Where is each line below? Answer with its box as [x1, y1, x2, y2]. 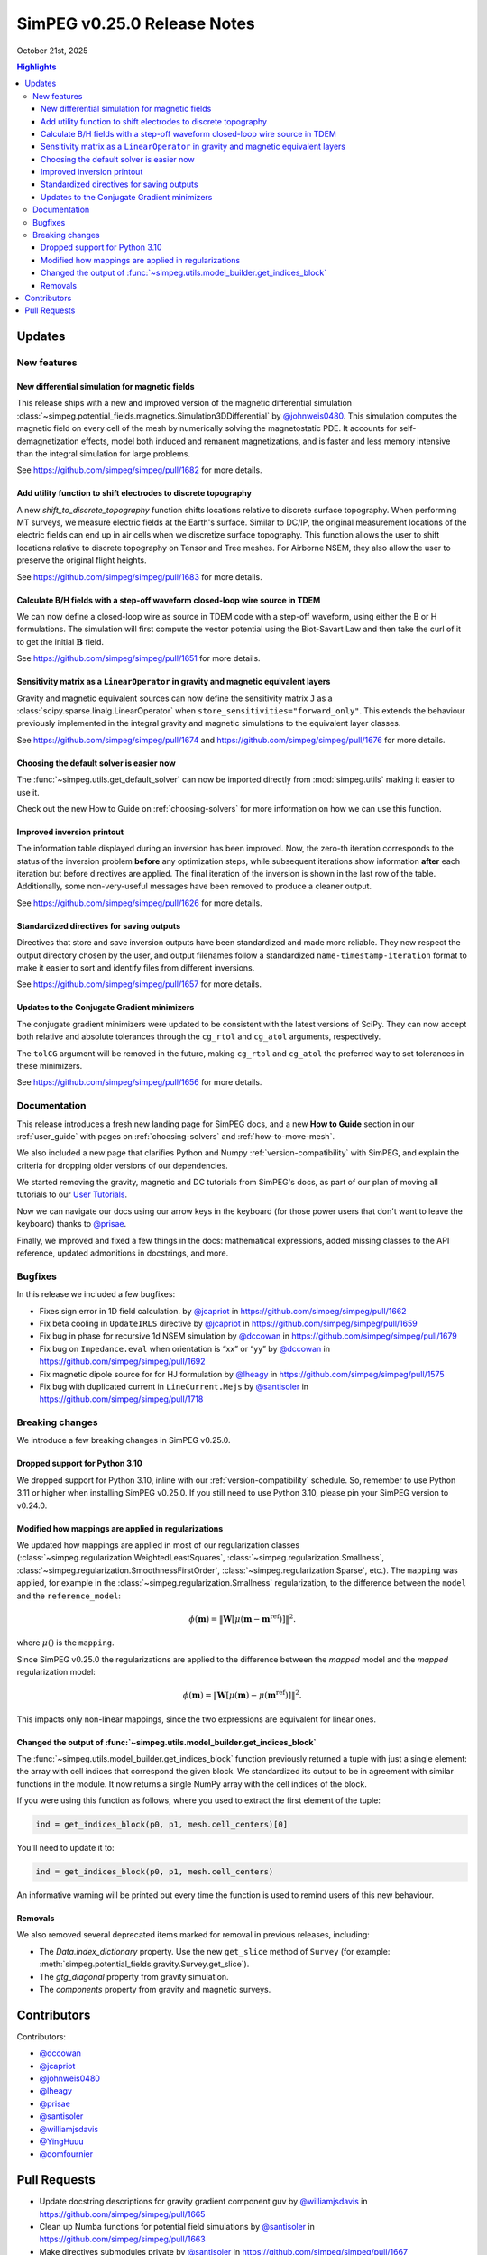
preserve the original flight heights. [16, 555, 148, 566]
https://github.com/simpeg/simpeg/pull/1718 [39, 1394, 204, 1404]
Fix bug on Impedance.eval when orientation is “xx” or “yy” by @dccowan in [39, 1343, 331, 1354]
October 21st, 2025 [16, 45, 88, 56]
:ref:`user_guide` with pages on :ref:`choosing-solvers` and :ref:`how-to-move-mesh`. [16, 1130, 335, 1141]
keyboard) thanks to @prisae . [16, 1219, 126, 1229]
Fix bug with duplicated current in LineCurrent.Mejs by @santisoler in [39, 1381, 309, 1392]
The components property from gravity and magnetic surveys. [39, 1983, 271, 1994]
